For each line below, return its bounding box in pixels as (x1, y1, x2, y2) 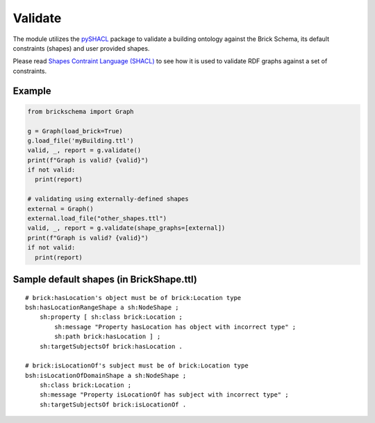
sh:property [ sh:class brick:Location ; (39, 313, 183, 321)
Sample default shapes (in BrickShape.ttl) (12, 273, 198, 285)
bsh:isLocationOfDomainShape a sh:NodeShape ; (25, 372, 187, 379)
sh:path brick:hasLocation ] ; (54, 333, 161, 340)
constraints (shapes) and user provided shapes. (12, 44, 150, 52)
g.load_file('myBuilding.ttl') (27, 136, 135, 144)
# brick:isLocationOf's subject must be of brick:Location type (25, 362, 249, 370)
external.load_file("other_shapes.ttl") (27, 215, 167, 222)
